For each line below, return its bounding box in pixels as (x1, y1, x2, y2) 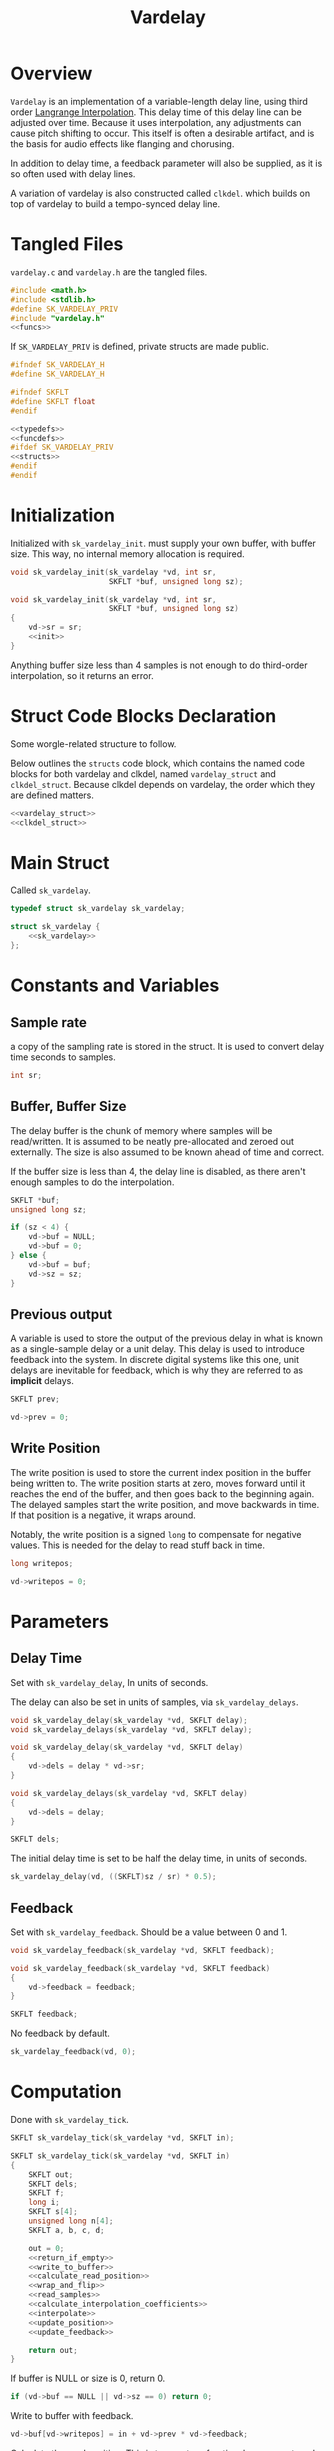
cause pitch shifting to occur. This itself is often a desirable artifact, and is (10, 127, 315, 139)
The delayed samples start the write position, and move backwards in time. (10, 1498, 320, 1510)
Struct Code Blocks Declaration (10, 705, 277, 727)
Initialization (10, 504, 115, 527)
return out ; (28, 2345, 78, 2355)
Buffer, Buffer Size (10, 1098, 127, 1115)
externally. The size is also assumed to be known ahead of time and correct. (10, 1146, 325, 1158)
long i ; (28, 2197, 60, 2208)
